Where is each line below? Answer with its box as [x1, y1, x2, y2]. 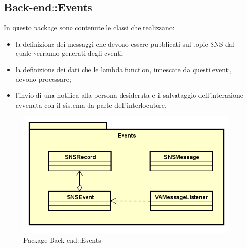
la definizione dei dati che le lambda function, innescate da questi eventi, [15, 64, 232, 74]
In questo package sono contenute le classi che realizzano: [4, 22, 175, 32]
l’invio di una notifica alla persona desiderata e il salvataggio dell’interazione [15, 90, 244, 100]
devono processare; [15, 74, 71, 84]
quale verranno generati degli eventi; [15, 48, 124, 58]
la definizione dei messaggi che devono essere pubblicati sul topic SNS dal [15, 38, 234, 48]
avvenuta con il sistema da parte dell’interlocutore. [15, 99, 167, 109]
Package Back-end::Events [23, 234, 101, 245]
